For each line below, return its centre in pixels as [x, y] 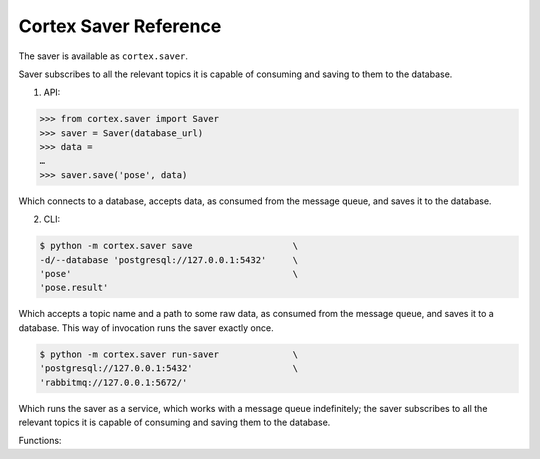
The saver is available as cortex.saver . [103, 56]
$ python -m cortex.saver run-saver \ [169, 354]
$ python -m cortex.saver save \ [169, 246]
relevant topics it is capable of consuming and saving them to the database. [174, 422]
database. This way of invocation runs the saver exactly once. [146, 327]
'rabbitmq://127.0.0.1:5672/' [113, 382]
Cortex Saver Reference [120, 26]
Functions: [40, 441]
